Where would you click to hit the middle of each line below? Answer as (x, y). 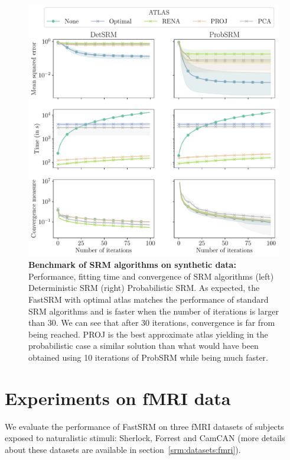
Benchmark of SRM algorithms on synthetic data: (132, 265)
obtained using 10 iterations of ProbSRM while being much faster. (148, 357)
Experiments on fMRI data (118, 398)
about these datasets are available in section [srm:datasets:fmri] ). (123, 449)
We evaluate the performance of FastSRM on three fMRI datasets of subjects (144, 426)
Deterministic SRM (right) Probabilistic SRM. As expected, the (144, 288)
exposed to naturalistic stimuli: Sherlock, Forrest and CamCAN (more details (145, 438)
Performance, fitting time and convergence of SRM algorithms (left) (151, 276)
